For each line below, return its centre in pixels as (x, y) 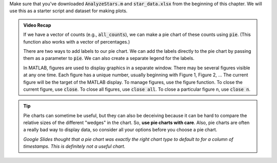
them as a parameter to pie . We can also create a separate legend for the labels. (109, 58)
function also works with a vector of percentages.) (77, 42)
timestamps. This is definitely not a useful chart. (74, 147)
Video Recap (37, 25)
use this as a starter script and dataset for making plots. (68, 11)
